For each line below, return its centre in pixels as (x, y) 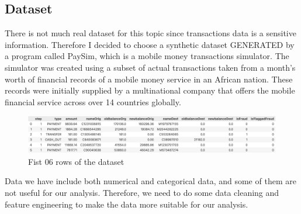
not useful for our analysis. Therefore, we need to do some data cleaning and (142, 192)
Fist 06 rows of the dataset (76, 161)
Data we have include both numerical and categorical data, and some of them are (150, 181)
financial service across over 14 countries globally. (93, 101)
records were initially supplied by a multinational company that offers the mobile (150, 90)
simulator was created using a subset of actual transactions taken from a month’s (150, 67)
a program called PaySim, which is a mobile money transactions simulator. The (147, 56)
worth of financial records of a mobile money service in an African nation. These (149, 79)
